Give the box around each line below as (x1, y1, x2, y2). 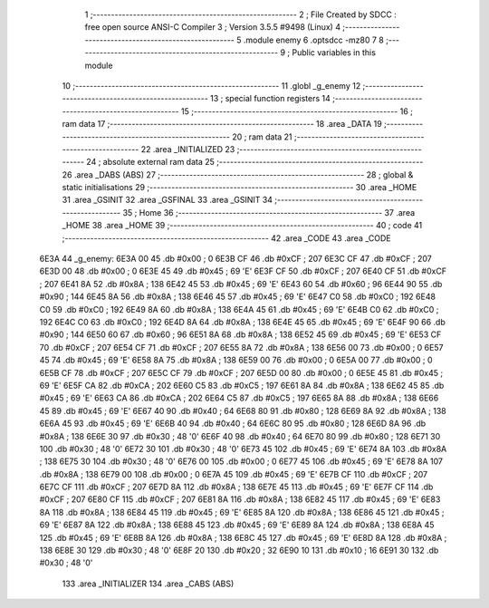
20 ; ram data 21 (232, 131, 293, 142)
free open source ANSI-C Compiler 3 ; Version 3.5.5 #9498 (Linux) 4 (84, 22, 341, 33)
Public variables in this (292, 47, 376, 58)
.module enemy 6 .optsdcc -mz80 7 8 (243, 34, 385, 45)
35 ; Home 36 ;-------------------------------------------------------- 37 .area (122, 207, 416, 217)
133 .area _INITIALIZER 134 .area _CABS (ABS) (62, 578, 235, 589)
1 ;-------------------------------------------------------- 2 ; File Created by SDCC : (84, 9, 398, 20)
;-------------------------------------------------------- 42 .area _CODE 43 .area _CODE (62, 232, 391, 244)
